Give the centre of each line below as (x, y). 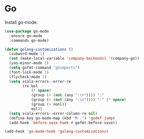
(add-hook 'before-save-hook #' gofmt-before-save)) (63, 123)
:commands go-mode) (29, 40)
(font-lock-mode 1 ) (29, 72)
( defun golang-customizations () (39, 49)
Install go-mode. (21, 22)
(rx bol (30, 86)
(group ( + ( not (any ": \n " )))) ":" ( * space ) (78, 100)
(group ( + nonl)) (49, 104)
